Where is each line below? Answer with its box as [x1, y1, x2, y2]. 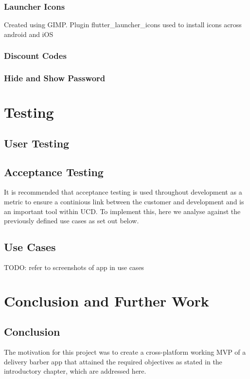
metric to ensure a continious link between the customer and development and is [4, 197, 244, 207]
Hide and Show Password [4, 72, 106, 84]
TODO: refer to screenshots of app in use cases [4, 262, 144, 272]
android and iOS [4, 29, 54, 39]
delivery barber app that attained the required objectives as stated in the [4, 356, 222, 366]
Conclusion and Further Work [4, 290, 209, 310]
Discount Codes [4, 50, 67, 62]
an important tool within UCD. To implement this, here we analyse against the [4, 206, 241, 216]
